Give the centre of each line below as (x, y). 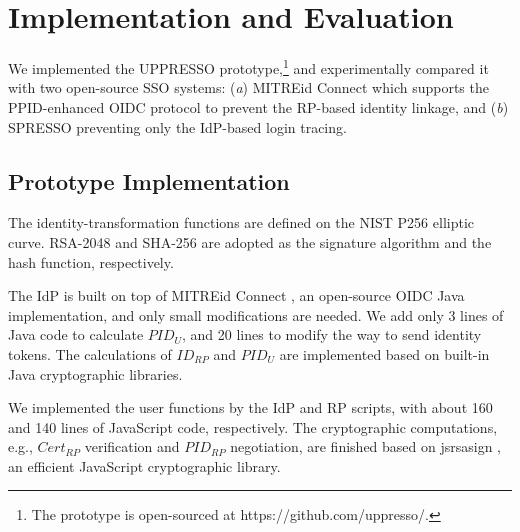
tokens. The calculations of (90, 353)
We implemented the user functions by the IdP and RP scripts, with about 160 (250, 407)
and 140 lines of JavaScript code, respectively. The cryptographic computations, (253, 426)
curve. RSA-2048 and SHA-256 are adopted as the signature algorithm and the (250, 241)
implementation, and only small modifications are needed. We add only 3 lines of (256, 314)
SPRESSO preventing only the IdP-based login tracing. (177, 126)
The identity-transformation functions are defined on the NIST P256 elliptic (241, 222)
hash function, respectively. (91, 261)
